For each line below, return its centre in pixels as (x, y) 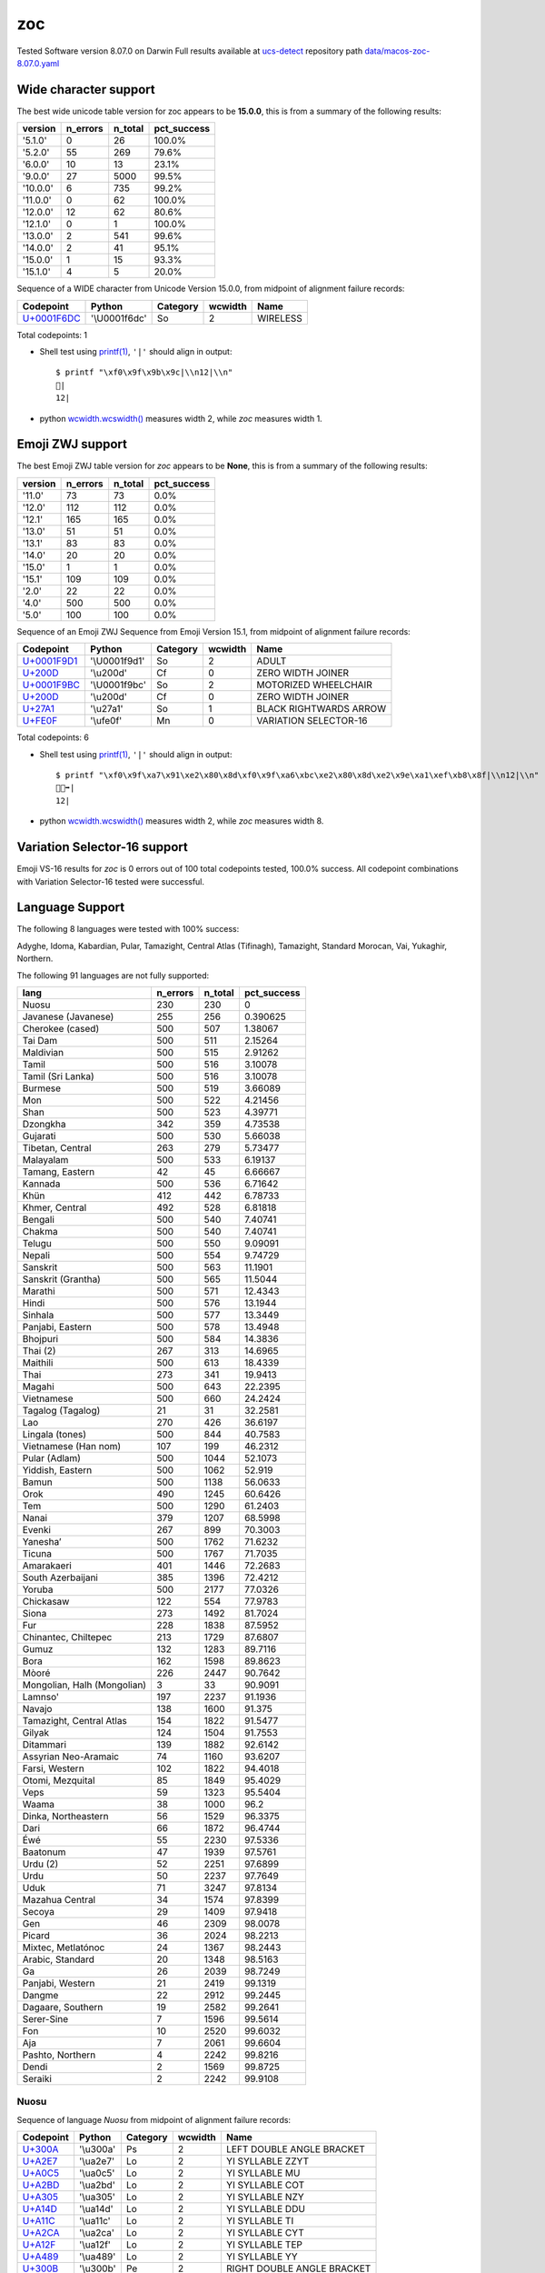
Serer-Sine (45, 2018)
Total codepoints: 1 (52, 335)
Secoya (38, 1911)
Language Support (71, 908)
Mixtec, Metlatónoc (64, 1948)
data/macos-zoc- (397, 51)
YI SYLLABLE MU (263, 2173)
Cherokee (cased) (61, 1028)
